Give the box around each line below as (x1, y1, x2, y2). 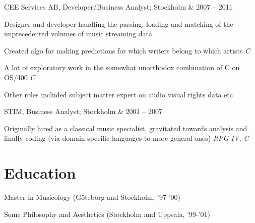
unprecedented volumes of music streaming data (4, 28, 152, 39)
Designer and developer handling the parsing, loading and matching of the (4, 18, 233, 29)
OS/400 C (4, 72, 35, 82)
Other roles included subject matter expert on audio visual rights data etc (4, 89, 233, 99)
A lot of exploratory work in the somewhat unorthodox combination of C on (4, 62, 240, 73)
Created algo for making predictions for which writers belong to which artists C (4, 45, 250, 55)
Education (4, 162, 76, 183)
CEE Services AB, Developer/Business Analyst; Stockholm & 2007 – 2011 (4, 2, 233, 12)
